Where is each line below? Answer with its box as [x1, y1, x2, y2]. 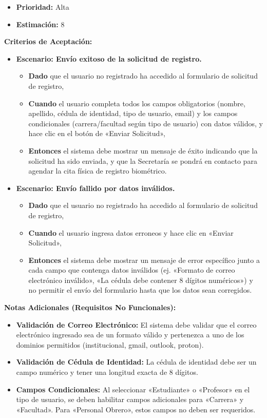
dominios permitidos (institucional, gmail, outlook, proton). [16, 339, 204, 350]
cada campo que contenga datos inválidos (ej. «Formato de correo [28, 264, 235, 275]
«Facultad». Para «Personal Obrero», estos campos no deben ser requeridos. [16, 404, 256, 414]
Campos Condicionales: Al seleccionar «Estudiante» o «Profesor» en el [16, 384, 250, 394]
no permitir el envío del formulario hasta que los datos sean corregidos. [28, 284, 252, 295]
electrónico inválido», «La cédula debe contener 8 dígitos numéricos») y [28, 274, 253, 285]
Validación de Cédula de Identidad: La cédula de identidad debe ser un [16, 356, 257, 367]
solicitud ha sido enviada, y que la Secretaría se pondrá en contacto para [28, 155, 257, 166]
